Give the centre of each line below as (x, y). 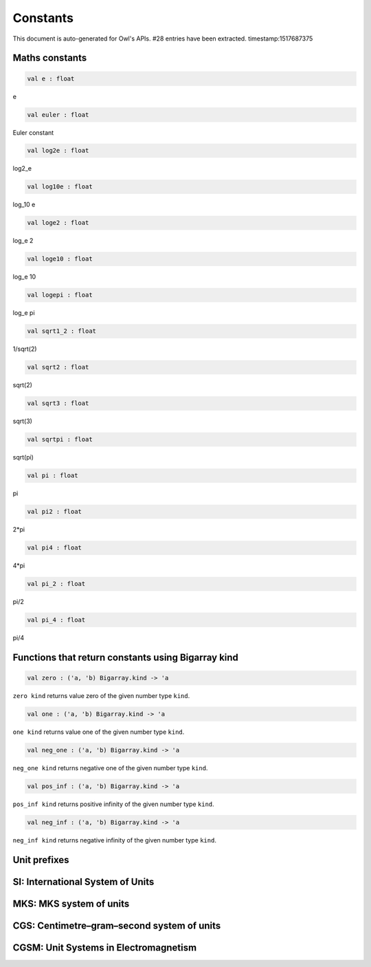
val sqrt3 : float (58, 403)
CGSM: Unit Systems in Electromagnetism (105, 947)
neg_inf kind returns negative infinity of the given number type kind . (114, 840)
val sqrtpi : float (60, 439)
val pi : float (53, 476)
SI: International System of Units (83, 881)
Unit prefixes (41, 860)
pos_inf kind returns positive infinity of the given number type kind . (113, 804)
